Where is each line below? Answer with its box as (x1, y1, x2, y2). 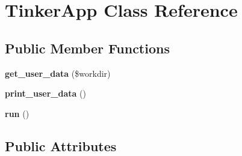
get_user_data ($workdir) (5, 67, 111, 79)
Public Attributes (5, 136, 117, 155)
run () (5, 107, 29, 119)
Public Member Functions (5, 38, 170, 57)
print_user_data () (5, 87, 86, 100)
